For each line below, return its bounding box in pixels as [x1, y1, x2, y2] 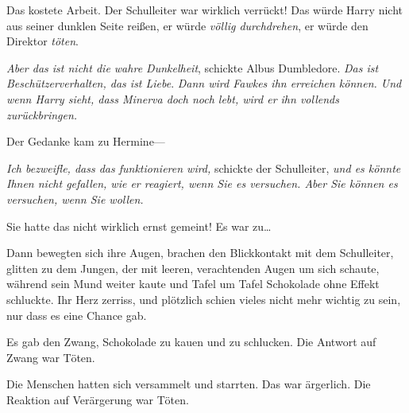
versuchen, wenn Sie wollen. [6, 190, 144, 207]
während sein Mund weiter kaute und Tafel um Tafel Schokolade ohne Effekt [6, 275, 380, 292]
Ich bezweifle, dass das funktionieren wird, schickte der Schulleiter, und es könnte [6, 159, 401, 176]
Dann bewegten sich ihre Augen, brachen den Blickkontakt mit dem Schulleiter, [6, 244, 394, 261]
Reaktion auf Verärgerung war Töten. [6, 391, 189, 407]
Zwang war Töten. [6, 349, 95, 365]
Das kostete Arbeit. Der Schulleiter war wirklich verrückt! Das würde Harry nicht [6, 2, 403, 18]
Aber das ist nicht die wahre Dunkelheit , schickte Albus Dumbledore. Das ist [6, 59, 379, 76]
